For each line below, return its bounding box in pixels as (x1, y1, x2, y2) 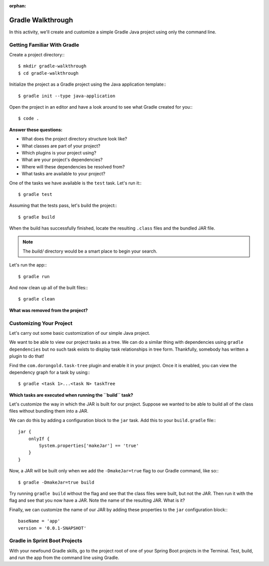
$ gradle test (18, 191, 52, 197)
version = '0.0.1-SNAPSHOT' (18, 525, 87, 531)
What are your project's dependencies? (21, 157, 103, 163)
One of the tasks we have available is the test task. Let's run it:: (9, 180, 142, 186)
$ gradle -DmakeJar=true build (18, 479, 95, 485)
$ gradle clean (18, 296, 55, 302)
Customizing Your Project (9, 319, 73, 326)
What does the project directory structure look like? (21, 136, 128, 142)
